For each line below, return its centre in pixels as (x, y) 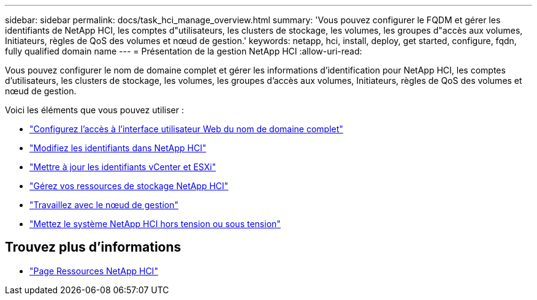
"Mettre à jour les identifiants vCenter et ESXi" (123, 167)
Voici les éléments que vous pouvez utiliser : (94, 110)
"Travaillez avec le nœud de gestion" (104, 205)
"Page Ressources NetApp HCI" (94, 271)
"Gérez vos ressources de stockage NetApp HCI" (129, 186)
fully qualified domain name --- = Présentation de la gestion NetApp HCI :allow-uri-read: (184, 51)
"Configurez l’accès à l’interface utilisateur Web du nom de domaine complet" (186, 129)
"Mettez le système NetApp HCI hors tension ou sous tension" (155, 224)
